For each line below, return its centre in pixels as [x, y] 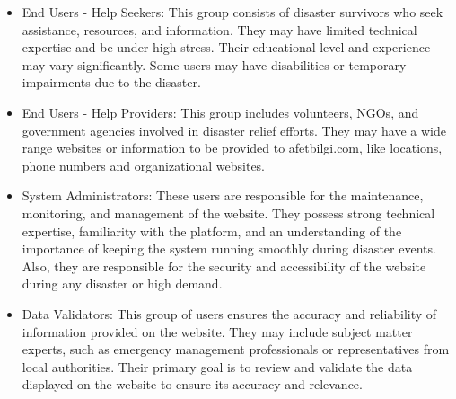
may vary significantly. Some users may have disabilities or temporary [214, 64]
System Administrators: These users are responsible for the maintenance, [223, 195]
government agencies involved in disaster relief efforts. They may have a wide [234, 130]
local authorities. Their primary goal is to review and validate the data [217, 366]
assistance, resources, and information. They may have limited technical [219, 29]
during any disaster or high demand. [122, 284]
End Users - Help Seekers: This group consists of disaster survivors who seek [232, 12]
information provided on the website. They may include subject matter [217, 331]
